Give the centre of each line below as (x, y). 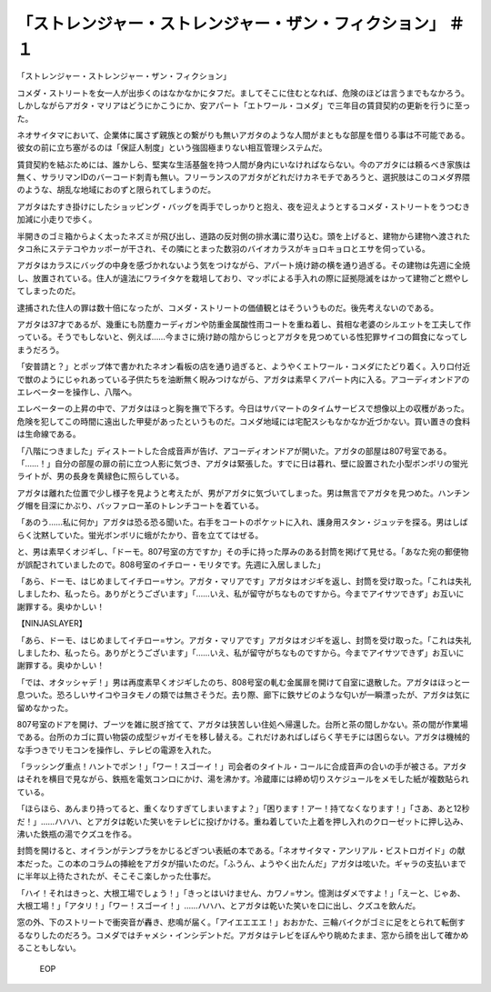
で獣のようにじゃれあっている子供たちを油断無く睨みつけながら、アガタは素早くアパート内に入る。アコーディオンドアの (243, 379)
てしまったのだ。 (49, 291)
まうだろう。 (40, 349)
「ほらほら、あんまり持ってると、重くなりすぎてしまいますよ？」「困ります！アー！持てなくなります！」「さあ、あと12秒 (243, 808)
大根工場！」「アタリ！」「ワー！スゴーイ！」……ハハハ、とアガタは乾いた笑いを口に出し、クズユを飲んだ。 (219, 906)
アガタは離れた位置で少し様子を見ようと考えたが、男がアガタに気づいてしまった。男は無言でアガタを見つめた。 (227, 493)
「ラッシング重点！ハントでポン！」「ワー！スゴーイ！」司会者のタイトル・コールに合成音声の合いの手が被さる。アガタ (242, 767)
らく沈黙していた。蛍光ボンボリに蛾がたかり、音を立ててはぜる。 (140, 535)
